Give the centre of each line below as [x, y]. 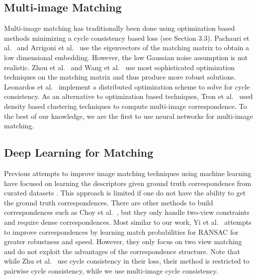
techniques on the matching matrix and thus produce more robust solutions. [120, 77]
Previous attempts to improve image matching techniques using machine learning [128, 173]
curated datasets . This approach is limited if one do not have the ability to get [125, 193]
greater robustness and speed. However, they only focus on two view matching [123, 241]
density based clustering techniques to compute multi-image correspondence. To [126, 106]
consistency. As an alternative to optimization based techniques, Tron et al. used [128, 96]
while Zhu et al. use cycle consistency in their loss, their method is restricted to [127, 261]
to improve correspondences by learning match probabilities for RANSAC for [121, 232]
